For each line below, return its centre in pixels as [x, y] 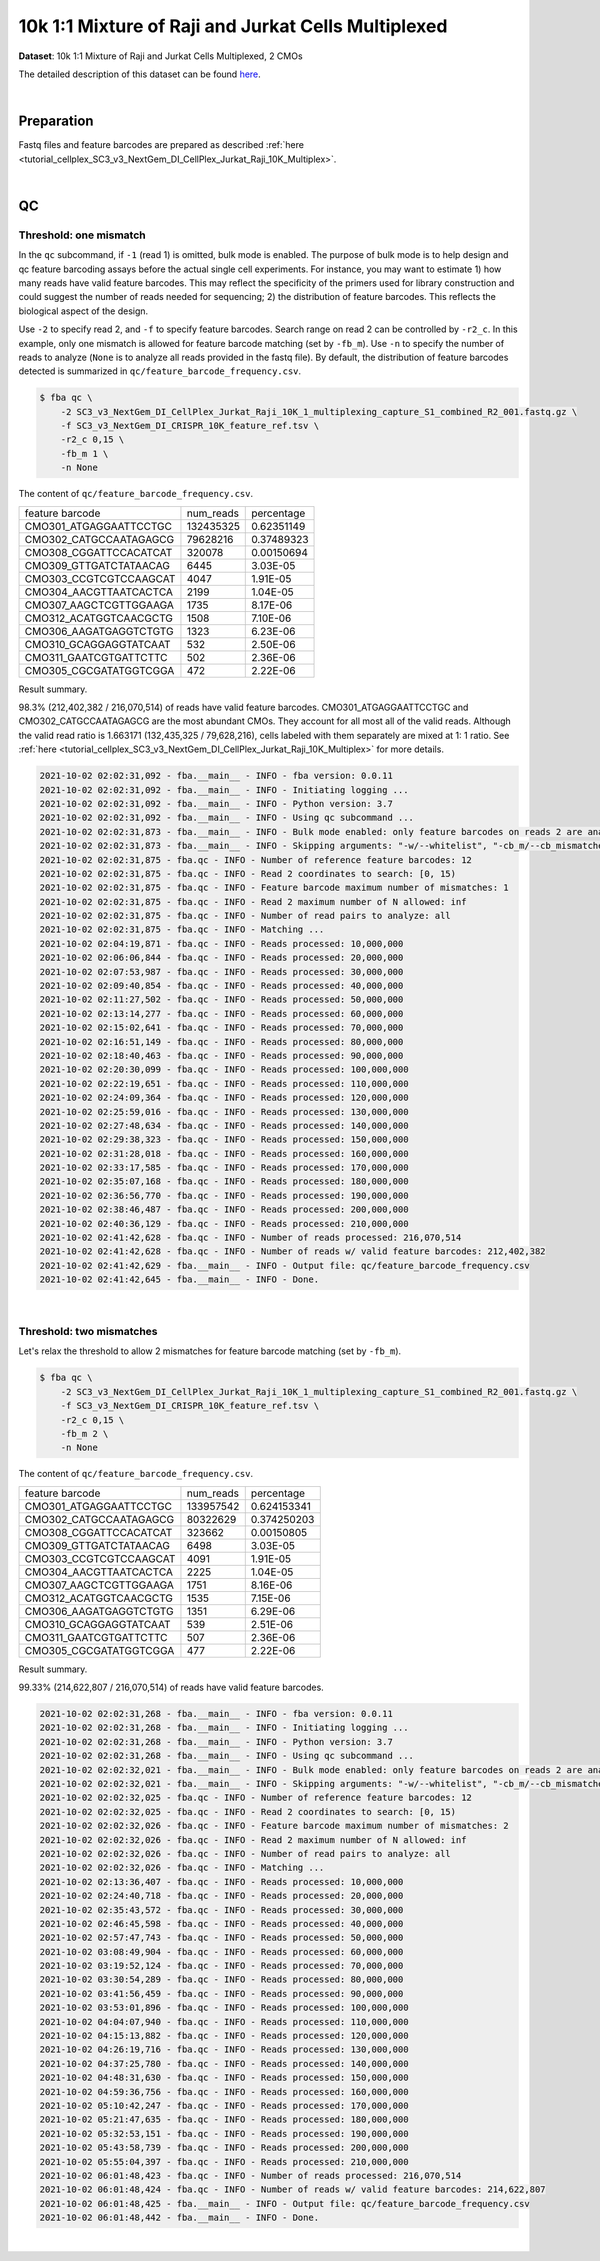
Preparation [56, 121]
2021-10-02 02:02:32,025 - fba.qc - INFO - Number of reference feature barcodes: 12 [255, 1798]
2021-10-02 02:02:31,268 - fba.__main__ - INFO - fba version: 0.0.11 [216, 1714]
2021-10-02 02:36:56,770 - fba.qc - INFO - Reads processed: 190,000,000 [224, 1195]
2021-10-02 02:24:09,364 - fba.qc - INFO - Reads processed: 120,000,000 [224, 1098]
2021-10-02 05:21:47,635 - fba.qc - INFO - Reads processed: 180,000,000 [224, 2119]
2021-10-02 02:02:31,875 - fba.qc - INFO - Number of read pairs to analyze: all [245, 916]
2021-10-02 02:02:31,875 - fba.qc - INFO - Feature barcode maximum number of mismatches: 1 [274, 888]
